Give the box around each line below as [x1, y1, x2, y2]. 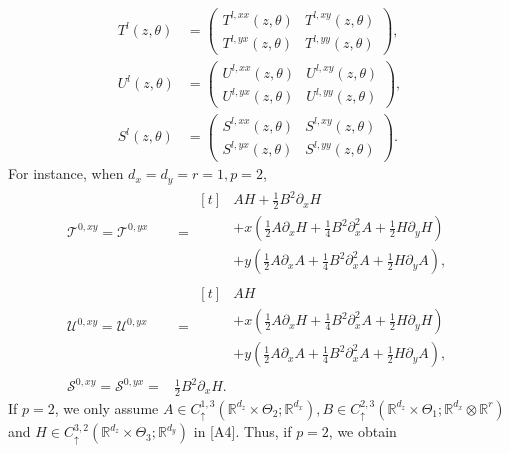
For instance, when [8, 163, 124, 184]
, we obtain [328, 421, 397, 442]
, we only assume [54, 397, 159, 418]
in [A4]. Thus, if [193, 421, 292, 442]
